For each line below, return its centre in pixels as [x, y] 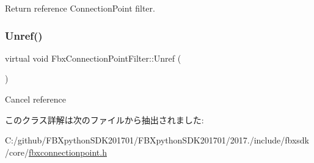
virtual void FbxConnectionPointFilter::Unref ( [93, 58]
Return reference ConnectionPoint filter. [80, 8]
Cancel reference [36, 99]
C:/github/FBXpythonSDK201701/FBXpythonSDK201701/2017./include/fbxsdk [157, 140]
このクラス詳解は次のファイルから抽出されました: [104, 119]
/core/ [17, 152]
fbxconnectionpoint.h [68, 152]
